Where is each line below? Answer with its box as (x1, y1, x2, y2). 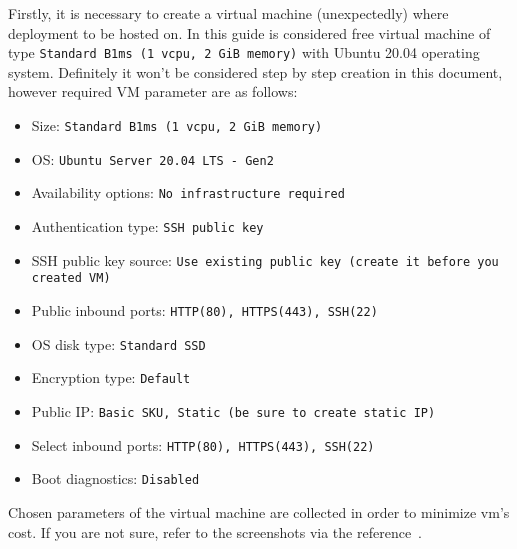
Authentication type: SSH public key (31, 216, 264, 236)
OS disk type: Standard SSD (31, 333, 206, 354)
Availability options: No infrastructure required (31, 182, 345, 203)
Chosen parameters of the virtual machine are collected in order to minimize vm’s (8, 501, 510, 522)
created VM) (31, 271, 111, 286)
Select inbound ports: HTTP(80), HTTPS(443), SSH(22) (31, 434, 375, 455)
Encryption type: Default (31, 367, 191, 388)
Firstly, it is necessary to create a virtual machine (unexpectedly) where (8, 3, 449, 23)
